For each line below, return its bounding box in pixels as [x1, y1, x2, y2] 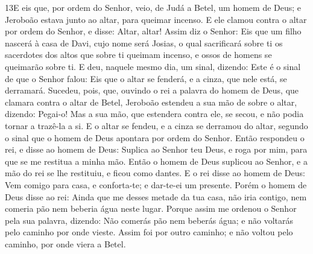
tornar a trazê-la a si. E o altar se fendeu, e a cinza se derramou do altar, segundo [5, 119, 308, 132]
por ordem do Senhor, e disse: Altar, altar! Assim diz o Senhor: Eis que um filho [5, 25, 302, 37]
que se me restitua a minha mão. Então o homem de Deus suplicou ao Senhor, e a [5, 154, 308, 167]
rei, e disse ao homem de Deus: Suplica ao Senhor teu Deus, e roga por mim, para [5, 143, 308, 156]
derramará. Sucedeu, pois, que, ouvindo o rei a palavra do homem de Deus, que [5, 84, 299, 97]
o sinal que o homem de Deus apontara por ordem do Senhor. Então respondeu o [5, 131, 305, 144]
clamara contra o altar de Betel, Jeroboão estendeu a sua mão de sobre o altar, [5, 95, 297, 108]
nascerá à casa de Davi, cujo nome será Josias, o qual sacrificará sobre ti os [5, 36, 283, 49]
